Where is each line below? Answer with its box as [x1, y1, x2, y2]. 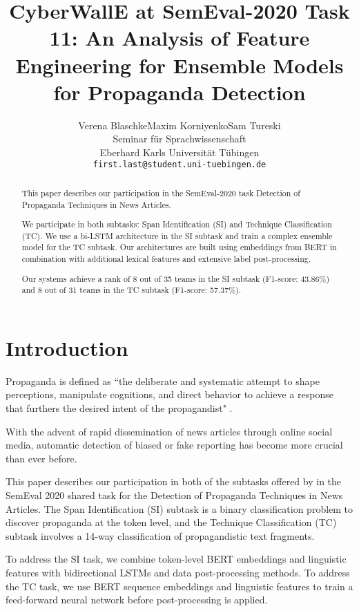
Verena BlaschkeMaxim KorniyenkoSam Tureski [78, 117, 281, 132]
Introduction [6, 333, 128, 361]
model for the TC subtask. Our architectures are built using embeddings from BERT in [21, 241, 337, 253]
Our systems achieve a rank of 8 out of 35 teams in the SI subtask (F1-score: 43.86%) [21, 272, 330, 284]
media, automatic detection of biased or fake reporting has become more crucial [6, 438, 343, 452]
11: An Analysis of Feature [49, 23, 310, 52]
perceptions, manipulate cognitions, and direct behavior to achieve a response [6, 387, 333, 402]
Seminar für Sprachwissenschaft [113, 131, 246, 146]
